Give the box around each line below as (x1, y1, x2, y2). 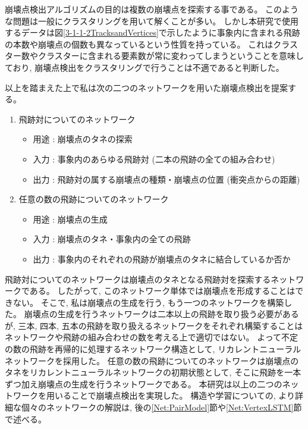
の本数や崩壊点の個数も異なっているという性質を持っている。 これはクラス (5, 37, 298, 50)
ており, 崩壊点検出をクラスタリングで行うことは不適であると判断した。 (5, 61, 284, 73)
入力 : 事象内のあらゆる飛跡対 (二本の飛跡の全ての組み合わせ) (33, 152, 275, 165)
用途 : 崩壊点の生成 (33, 212, 108, 225)
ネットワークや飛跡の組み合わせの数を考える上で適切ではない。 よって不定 (5, 331, 298, 343)
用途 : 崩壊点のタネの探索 (33, 133, 133, 145)
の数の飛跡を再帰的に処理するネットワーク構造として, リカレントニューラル (5, 343, 301, 355)
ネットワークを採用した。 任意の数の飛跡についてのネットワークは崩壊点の (5, 354, 299, 367)
